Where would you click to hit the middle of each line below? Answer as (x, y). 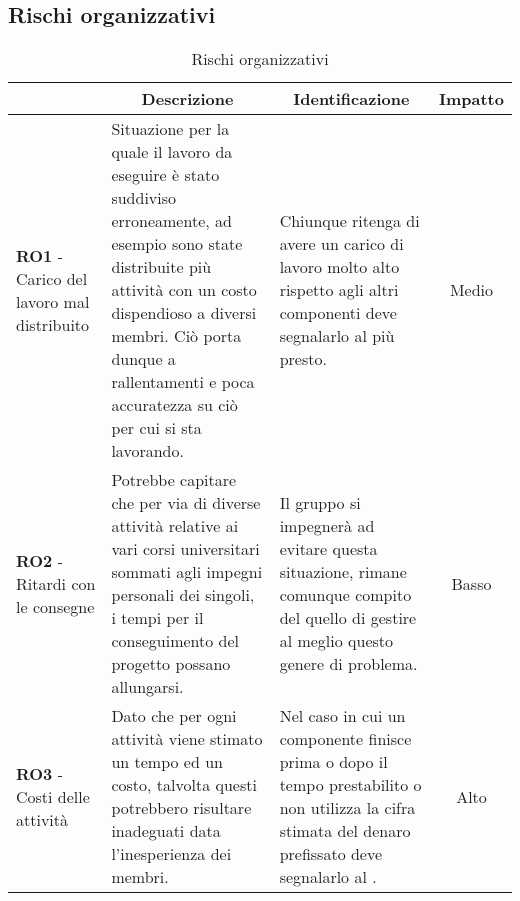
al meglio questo (336, 641)
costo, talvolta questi (184, 785)
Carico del (52, 278)
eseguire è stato (165, 175)
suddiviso (144, 198)
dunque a (143, 359)
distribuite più (161, 267)
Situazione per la (170, 129)
